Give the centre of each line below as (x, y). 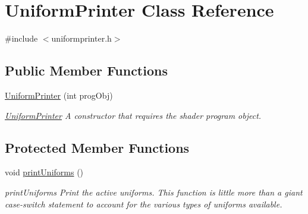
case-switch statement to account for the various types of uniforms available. (144, 204)
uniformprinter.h (81, 38)
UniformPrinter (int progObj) (59, 95)
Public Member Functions (86, 70)
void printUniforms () (44, 172)
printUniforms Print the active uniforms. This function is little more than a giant (154, 192)
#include (21, 38)
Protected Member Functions (97, 147)
